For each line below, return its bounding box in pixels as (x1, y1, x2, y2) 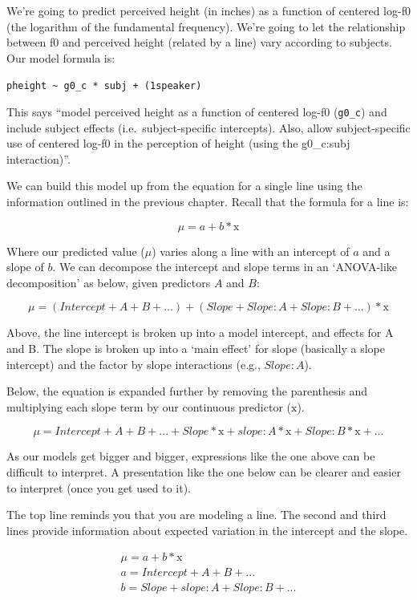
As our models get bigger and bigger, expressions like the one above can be (6, 448, 375, 464)
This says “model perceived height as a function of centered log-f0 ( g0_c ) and (6, 103, 387, 120)
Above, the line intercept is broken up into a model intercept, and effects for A (6, 324, 394, 341)
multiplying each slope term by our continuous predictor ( (6, 398, 291, 415)
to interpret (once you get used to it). (6, 479, 191, 496)
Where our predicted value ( (6, 242, 145, 259)
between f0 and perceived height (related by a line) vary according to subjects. (6, 34, 392, 51)
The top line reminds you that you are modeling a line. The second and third (6, 506, 387, 523)
